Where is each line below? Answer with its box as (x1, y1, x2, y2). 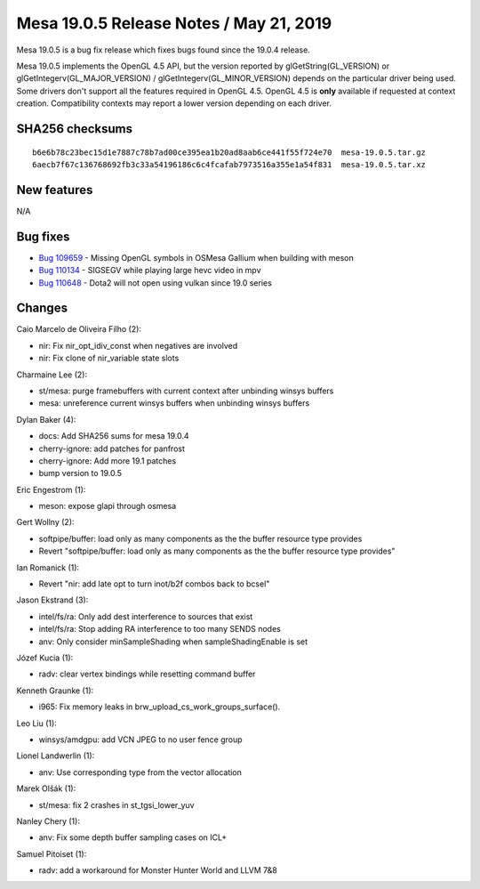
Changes (16, 301, 68, 316)
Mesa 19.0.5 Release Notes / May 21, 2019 (16, 13, 332, 33)
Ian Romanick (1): (16, 562, 80, 573)
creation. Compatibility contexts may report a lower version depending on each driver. (16, 98, 332, 109)
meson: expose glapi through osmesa (38, 501, 177, 512)
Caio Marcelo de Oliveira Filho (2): (16, 324, 142, 335)
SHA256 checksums (16, 121, 133, 136)
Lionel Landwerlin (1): (16, 750, 95, 761)
